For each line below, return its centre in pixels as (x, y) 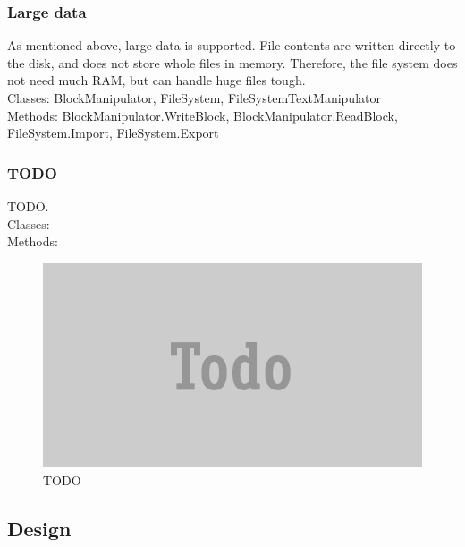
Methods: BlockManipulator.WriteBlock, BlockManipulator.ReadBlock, (203, 115)
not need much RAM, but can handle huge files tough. (156, 80)
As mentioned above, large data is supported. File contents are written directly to (232, 45)
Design (39, 528)
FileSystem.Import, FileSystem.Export (113, 133)
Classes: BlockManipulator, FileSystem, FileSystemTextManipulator (194, 98)
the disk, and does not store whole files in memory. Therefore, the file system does (232, 62)
